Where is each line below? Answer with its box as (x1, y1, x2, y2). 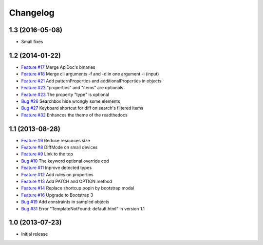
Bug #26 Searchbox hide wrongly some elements (21, 98, 120, 104)
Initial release (21, 231, 48, 237)
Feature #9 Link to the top (21, 151, 73, 157)
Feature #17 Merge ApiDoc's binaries (21, 64, 95, 70)
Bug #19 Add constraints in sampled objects (21, 199, 110, 205)
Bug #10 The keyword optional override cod (21, 158, 109, 164)
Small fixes (21, 39, 43, 45)
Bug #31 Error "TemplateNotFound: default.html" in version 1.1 (21, 206, 145, 211)
